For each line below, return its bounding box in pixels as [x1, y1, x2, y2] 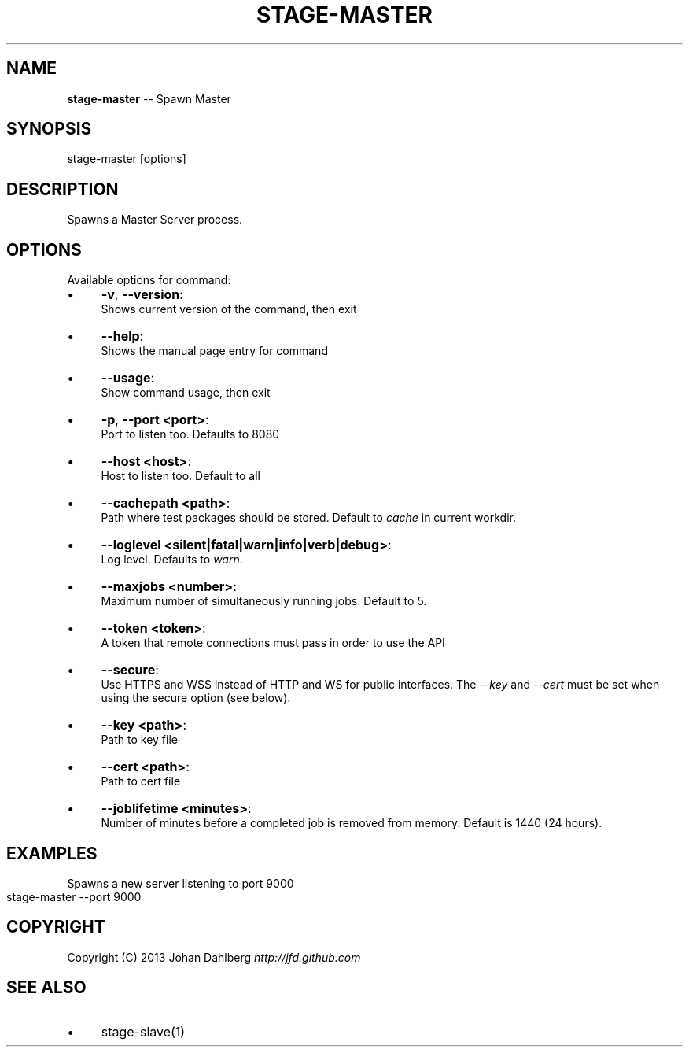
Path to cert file [101, 774, 181, 789]
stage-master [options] [67, 152, 186, 166]
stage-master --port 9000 [6, 889, 142, 903]
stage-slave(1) [101, 1023, 186, 1040]
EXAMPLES [6, 843, 98, 863]
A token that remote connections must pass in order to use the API [101, 636, 445, 650]
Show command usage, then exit [101, 386, 271, 400]
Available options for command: [67, 273, 231, 287]
